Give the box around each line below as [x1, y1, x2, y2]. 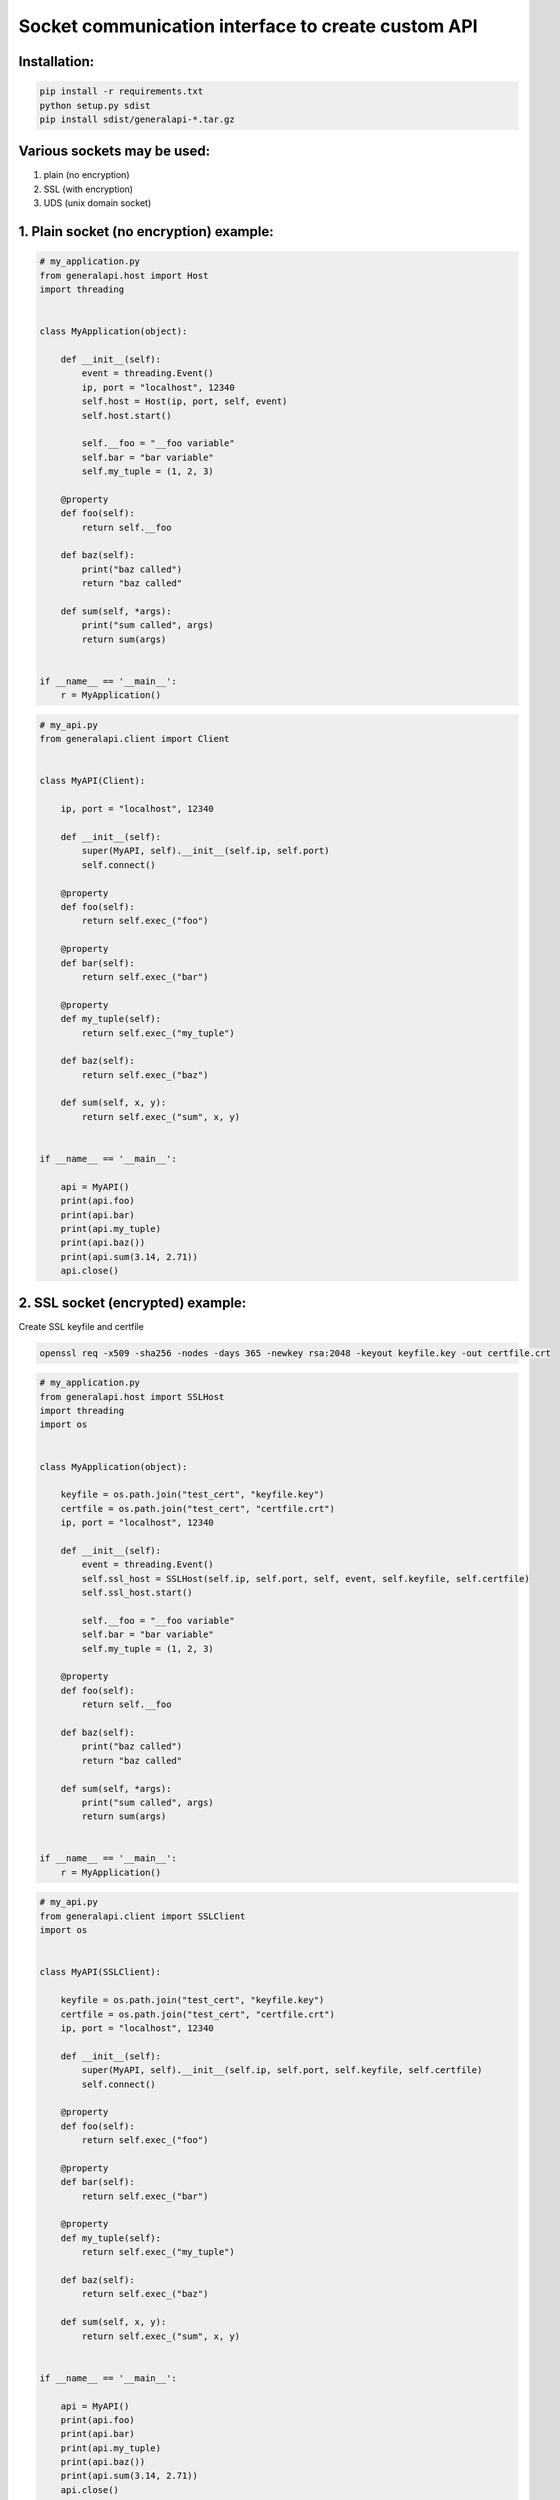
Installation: [18, 53, 95, 70]
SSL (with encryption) [43, 183, 134, 195]
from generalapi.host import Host [39, 270, 209, 281]
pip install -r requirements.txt [39, 86, 204, 97]
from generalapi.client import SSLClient [39, 1910, 246, 1922]
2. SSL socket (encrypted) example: [18, 1294, 247, 1311]
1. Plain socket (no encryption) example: [18, 223, 274, 240]
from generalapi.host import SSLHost [39, 1391, 225, 1402]
